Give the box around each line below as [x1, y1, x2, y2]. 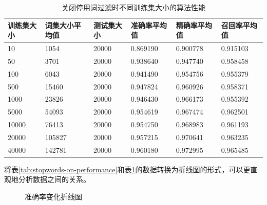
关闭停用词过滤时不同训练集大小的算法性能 [62, 2, 205, 12]
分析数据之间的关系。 [18, 174, 90, 185]
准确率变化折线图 [25, 191, 82, 202]
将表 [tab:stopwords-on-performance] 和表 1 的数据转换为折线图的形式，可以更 [4, 164, 251, 174]
